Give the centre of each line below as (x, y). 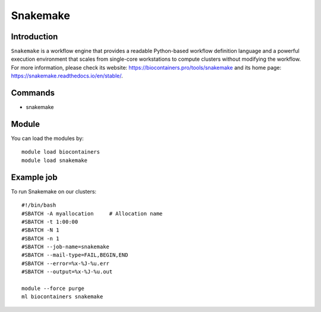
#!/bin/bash (39, 205)
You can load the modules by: (48, 138)
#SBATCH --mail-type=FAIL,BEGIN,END (75, 255)
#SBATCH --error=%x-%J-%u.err (66, 263)
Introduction (34, 37)
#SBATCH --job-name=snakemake (66, 247)
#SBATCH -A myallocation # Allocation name (92, 213)
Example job (34, 177)
